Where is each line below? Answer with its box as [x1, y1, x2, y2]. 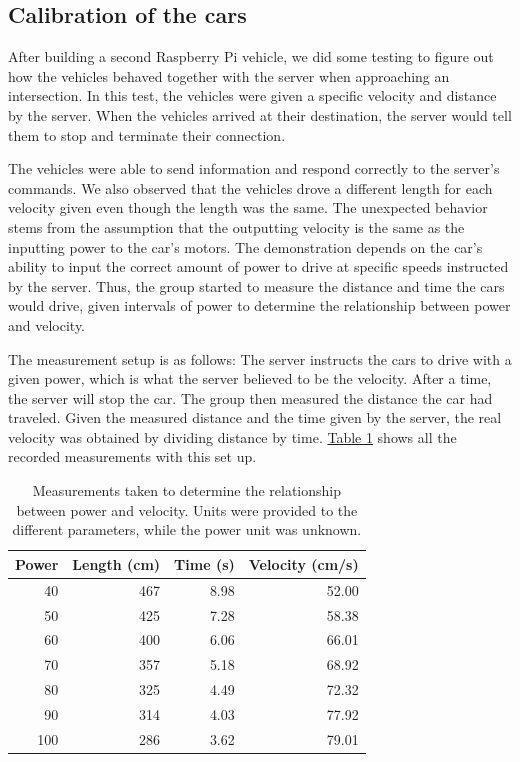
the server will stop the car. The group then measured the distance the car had [8, 387, 493, 408]
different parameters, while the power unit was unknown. [12, 519, 362, 540]
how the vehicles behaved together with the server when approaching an [8, 65, 450, 86]
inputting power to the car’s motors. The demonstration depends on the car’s [8, 236, 483, 257]
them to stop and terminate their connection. [8, 124, 286, 145]
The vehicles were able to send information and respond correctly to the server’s [8, 158, 500, 179]
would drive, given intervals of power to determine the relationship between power [8, 295, 511, 316]
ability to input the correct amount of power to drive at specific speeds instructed [8, 256, 509, 277]
